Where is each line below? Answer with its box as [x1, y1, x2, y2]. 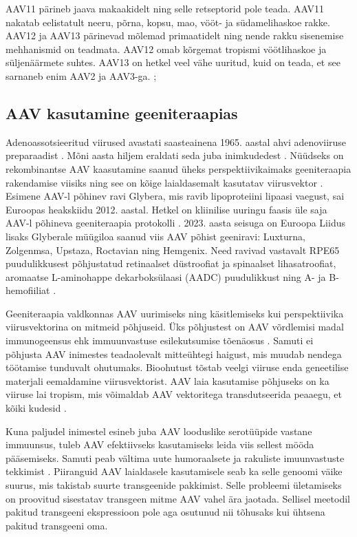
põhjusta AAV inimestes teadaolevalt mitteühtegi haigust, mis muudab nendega [6, 346, 342, 361]
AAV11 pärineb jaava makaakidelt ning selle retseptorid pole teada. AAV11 [6, 1, 325, 15]
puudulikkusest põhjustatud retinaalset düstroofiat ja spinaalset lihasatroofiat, [6, 256, 336, 271]
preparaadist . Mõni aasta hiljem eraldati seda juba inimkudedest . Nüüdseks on [6, 148, 344, 162]
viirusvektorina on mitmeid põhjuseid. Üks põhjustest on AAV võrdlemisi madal [6, 319, 344, 334]
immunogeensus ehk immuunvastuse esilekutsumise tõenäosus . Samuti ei [6, 333, 314, 348]
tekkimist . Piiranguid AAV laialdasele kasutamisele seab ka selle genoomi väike [6, 464, 343, 478]
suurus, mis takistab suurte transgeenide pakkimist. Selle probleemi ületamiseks [6, 478, 342, 492]
